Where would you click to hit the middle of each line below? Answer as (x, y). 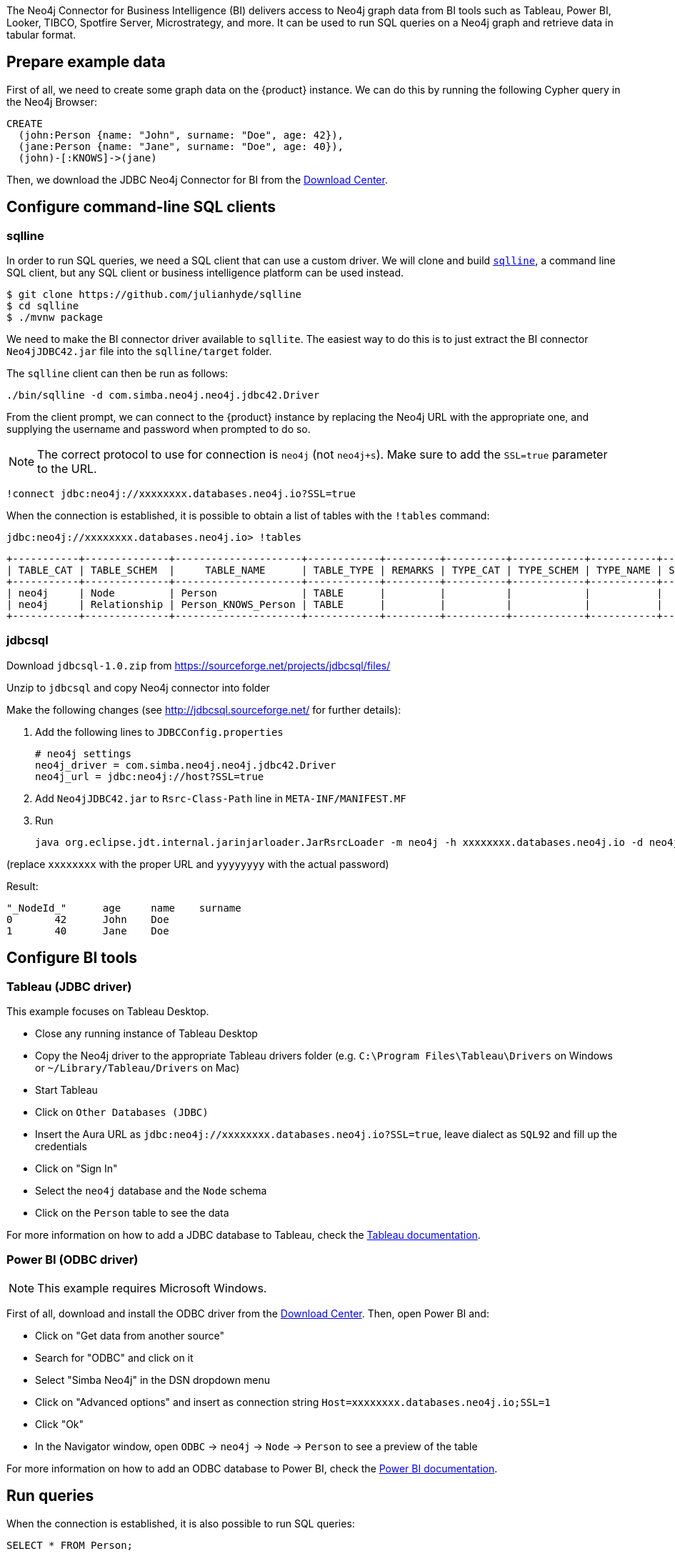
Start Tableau (66, 1090)
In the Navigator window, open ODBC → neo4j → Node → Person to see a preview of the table (256, 1446)
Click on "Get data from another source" (130, 1335)
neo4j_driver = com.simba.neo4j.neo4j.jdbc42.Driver (186, 765)
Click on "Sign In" (76, 1169)
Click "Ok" (60, 1424)
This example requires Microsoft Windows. (152, 1288)
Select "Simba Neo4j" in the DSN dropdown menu (152, 1380)
